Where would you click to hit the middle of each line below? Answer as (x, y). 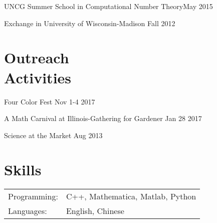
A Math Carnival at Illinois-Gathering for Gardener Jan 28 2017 (103, 118)
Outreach (37, 58)
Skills (23, 170)
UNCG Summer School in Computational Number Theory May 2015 (109, 6)
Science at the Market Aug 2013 (53, 135)
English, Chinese (95, 211)
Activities (38, 77)
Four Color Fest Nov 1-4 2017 (50, 101)
